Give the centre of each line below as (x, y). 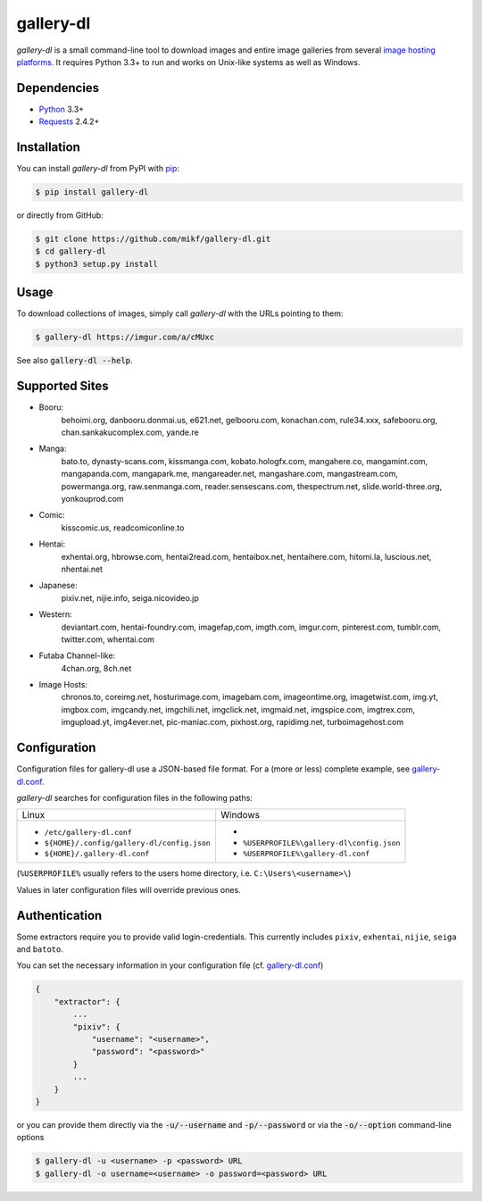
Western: (56, 614)
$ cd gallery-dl (71, 251)
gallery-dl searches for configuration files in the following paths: (135, 797)
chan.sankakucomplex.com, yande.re (130, 432)
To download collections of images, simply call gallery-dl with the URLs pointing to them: (180, 313)
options (30, 1138)
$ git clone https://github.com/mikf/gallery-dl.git (153, 239)
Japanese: (58, 586)
